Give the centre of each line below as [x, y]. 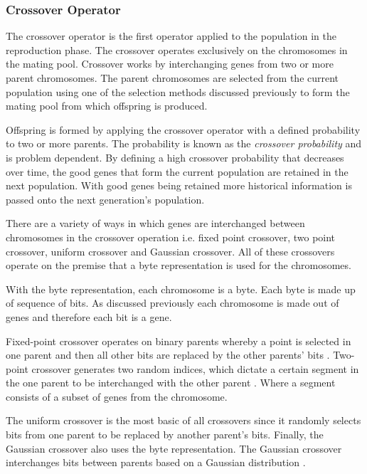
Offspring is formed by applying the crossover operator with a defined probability [183, 129]
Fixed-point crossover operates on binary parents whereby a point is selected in [179, 341]
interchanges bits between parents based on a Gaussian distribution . [156, 462]
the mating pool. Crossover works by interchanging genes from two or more [170, 64]
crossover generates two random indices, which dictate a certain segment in [195, 368]
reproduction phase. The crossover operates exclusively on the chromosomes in [177, 49]
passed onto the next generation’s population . [105, 199]
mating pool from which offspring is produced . [107, 106]
